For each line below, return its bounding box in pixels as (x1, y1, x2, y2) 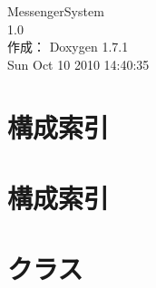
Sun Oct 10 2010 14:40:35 (7, 54, 150, 73)
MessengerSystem (7, 2, 104, 20)
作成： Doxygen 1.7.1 (7, 37, 129, 56)
